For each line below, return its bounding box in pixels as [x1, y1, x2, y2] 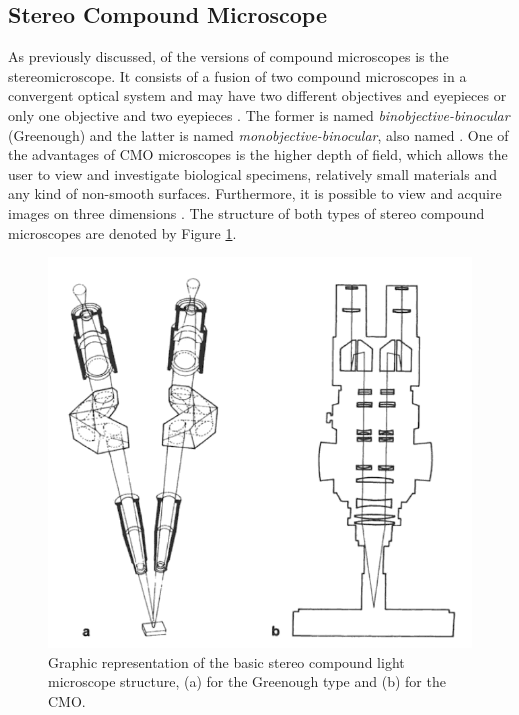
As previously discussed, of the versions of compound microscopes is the [8, 46, 449, 67]
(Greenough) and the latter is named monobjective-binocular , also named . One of [8, 124, 509, 145]
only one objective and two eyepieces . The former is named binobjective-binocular [8, 104, 510, 125]
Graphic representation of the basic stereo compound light [48, 651, 405, 672]
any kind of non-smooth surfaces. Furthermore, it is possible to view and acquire [8, 183, 502, 204]
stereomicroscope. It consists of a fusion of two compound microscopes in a [8, 65, 467, 86]
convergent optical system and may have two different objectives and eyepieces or [8, 85, 507, 106]
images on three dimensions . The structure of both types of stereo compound [8, 202, 485, 223]
